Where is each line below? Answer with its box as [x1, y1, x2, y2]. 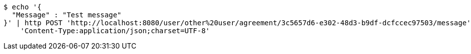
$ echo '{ [3, 3, 41, 11]
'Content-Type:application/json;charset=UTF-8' [20, 27, 210, 35]
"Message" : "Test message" [11, 11, 122, 19]
